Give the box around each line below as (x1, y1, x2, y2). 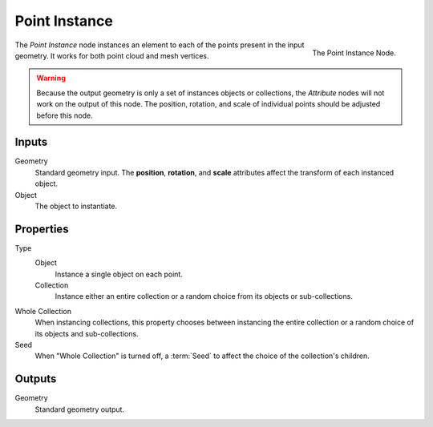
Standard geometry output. (34, 405, 124, 414)
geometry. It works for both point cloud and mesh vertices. (14, 50, 209, 60)
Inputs (14, 135, 48, 149)
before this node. (36, 111, 94, 120)
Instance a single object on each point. (55, 269, 184, 279)
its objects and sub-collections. (34, 328, 140, 338)
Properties (14, 222, 69, 236)
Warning (36, 73, 66, 83)
